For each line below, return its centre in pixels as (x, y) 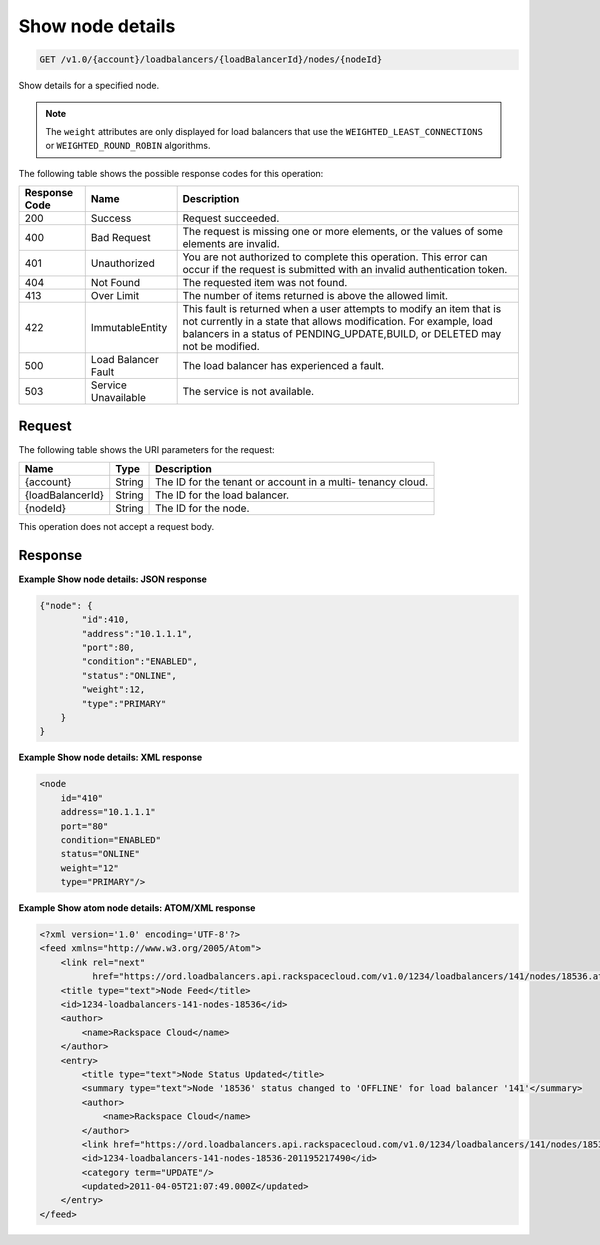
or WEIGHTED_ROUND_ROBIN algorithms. (128, 146)
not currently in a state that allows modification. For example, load (338, 322)
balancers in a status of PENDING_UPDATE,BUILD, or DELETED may (342, 334)
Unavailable (118, 398)
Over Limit (115, 296)
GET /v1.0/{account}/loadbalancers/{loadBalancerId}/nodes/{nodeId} (211, 59)
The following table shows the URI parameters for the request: (146, 449)
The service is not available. (248, 392)
